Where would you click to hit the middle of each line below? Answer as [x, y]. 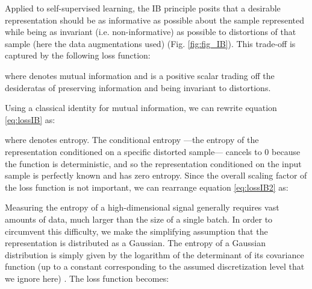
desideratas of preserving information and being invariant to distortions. [138, 87]
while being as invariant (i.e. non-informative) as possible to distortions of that [151, 32]
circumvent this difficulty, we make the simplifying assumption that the [136, 231]
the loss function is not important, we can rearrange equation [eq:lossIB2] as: [147, 187]
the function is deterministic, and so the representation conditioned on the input [153, 163]
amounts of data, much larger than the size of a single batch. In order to [139, 219]
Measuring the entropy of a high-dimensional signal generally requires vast [142, 207]
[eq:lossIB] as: [30, 119]
